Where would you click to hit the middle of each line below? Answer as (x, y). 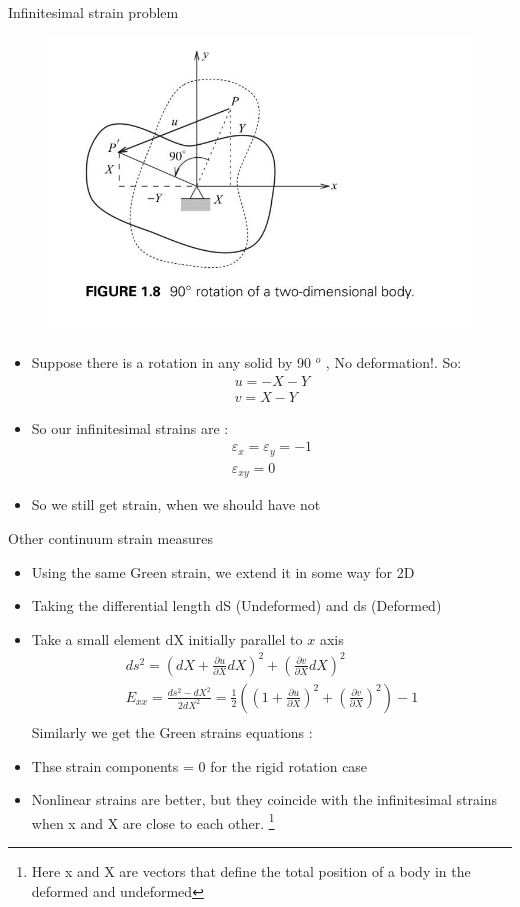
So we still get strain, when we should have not (176, 504)
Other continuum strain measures (110, 537)
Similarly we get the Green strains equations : (172, 731)
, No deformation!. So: (393, 362)
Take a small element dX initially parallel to (167, 638)
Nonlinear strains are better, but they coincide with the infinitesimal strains (264, 799)
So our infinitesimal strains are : (130, 427)
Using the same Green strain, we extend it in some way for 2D (223, 571)
